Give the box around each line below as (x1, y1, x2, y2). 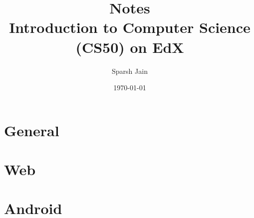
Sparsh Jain (112, 65, 148, 76)
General (4, 120, 59, 140)
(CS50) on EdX (75, 36, 184, 57)
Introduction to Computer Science (9, 17, 251, 37)
